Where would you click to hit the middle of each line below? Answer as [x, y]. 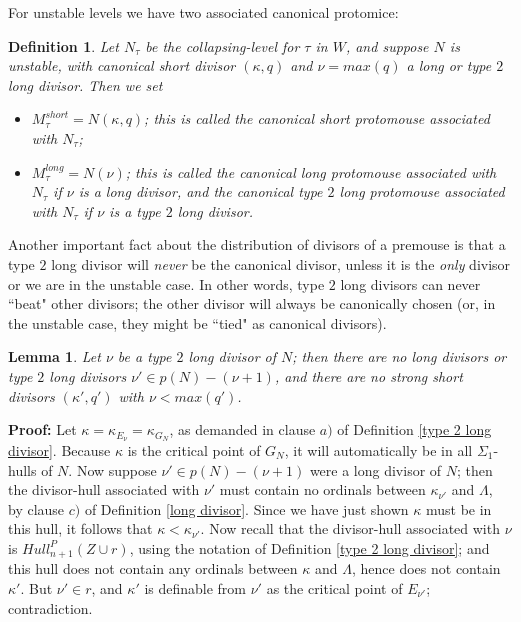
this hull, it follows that [80, 528]
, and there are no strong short [368, 375]
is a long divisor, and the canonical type [200, 191]
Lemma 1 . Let [54, 356]
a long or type [449, 65]
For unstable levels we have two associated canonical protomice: [203, 12]
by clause [36, 508]
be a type [144, 356]
